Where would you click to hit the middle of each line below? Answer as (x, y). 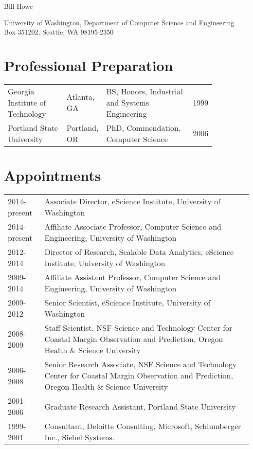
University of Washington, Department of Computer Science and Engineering (119, 22)
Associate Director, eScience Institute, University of (133, 201)
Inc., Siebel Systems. (80, 437)
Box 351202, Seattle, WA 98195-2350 (59, 32)
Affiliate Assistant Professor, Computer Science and (133, 277)
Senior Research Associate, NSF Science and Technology (141, 364)
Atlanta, (81, 97)
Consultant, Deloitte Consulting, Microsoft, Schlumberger (143, 426)
